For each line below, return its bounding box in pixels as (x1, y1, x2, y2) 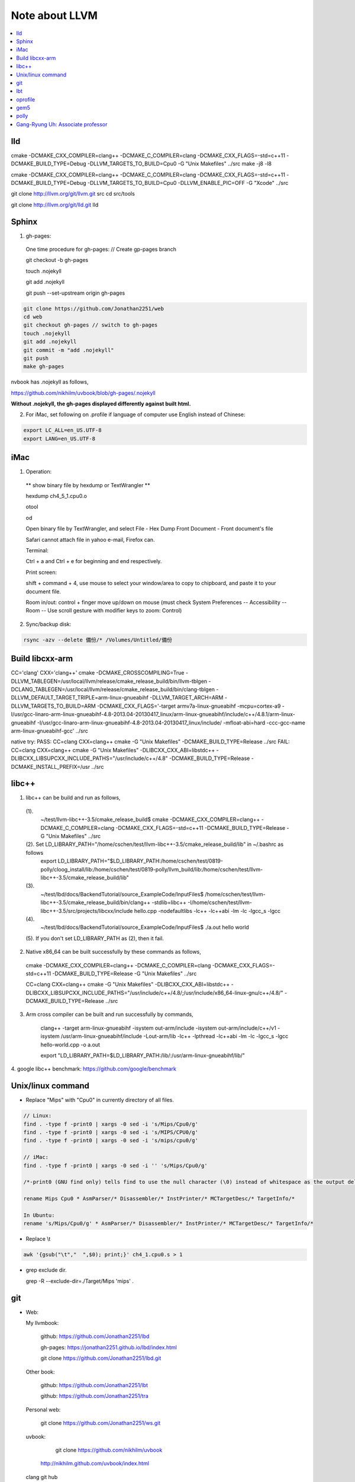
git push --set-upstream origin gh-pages (25, 289, 125, 296)
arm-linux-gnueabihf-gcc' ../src (11, 727, 88, 734)
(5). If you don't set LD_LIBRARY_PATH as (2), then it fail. (25, 934, 164, 942)
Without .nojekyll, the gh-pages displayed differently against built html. (11, 400, 191, 407)
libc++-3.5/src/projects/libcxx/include (40, 907, 133, 914)
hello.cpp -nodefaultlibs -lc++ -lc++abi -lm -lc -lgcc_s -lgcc (134, 907, 281, 914)
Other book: (25, 1368, 56, 1375)
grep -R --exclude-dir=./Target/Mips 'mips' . (25, 1277, 134, 1285)
